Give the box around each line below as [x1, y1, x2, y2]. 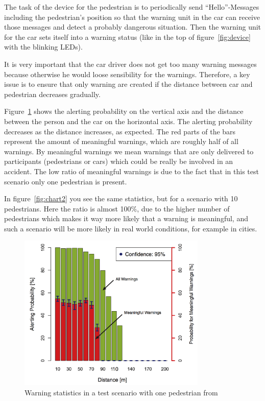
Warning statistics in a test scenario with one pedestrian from [25, 387, 218, 397]
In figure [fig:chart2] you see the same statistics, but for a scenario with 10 [4, 193, 238, 204]
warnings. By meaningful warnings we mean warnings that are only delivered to [4, 146, 254, 156]
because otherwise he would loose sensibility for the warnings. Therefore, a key [4, 68, 250, 79]
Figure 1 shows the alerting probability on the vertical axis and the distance [4, 106, 244, 116]
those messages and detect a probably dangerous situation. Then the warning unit [4, 21, 261, 32]
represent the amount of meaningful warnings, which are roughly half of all [4, 136, 238, 147]
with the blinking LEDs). [4, 41, 83, 52]
